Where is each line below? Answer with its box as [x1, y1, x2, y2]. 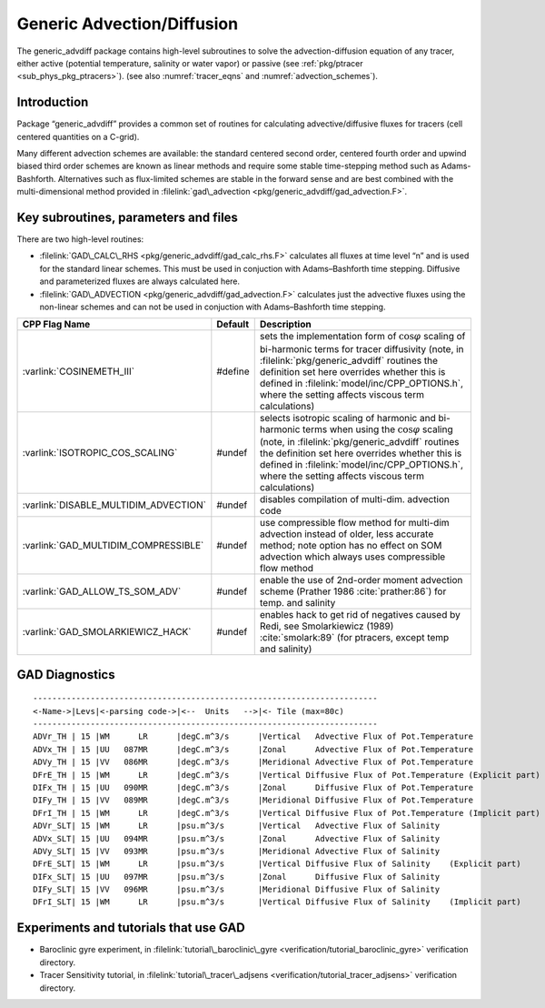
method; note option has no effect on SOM [259, 539, 442, 552]
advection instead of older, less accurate [259, 528, 434, 540]
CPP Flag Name [22, 318, 91, 331]
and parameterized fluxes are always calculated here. [39, 276, 241, 287]
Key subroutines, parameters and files [16, 210, 238, 225]
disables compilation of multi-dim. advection [259, 493, 450, 506]
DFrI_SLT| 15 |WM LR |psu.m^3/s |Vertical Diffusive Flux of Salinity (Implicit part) [33, 897, 521, 907]
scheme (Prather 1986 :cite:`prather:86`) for [259, 585, 447, 598]
